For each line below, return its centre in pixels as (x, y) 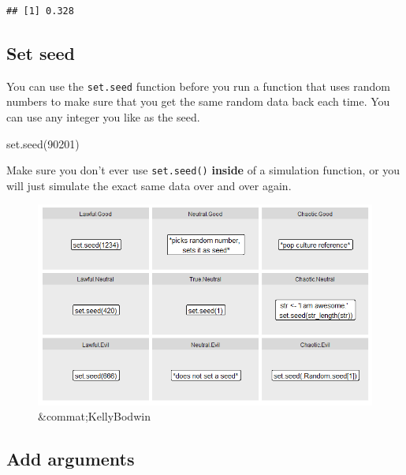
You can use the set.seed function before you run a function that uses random (198, 86)
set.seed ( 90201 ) (43, 143)
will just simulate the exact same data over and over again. (149, 185)
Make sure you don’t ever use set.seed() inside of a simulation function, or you (203, 170)
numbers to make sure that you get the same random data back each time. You (198, 101)
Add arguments (71, 459)
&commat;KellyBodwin (94, 416)
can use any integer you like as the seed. (103, 117)
